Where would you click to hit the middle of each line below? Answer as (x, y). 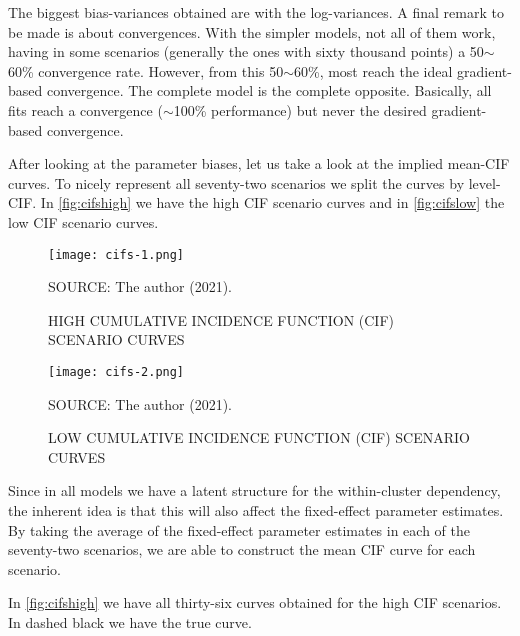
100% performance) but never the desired (300, 109)
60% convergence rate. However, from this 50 (146, 70)
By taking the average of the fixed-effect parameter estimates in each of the (239, 529)
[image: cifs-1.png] (116, 254)
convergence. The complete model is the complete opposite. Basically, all (269, 90)
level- (484, 182)
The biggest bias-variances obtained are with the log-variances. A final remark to (256, 12)
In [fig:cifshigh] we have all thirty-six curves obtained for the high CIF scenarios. (255, 602)
